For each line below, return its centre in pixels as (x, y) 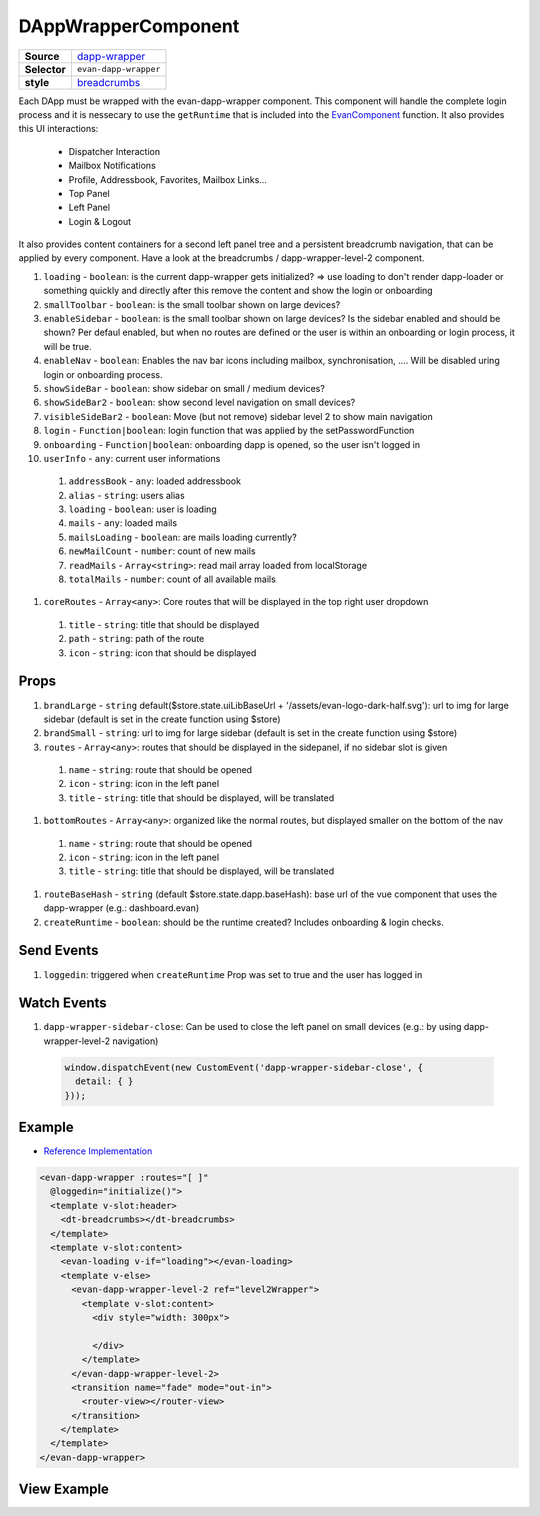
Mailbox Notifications (112, 166)
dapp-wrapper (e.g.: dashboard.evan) (121, 908)
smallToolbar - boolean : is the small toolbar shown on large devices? (192, 304)
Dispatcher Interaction (114, 151)
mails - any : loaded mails (123, 523)
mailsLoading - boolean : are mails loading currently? (182, 537)
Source (42, 56)
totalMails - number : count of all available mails (172, 579)
